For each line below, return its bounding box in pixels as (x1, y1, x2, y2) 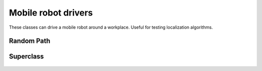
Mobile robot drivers (9, 7, 93, 18)
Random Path (9, 37, 50, 45)
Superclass (9, 53, 44, 61)
